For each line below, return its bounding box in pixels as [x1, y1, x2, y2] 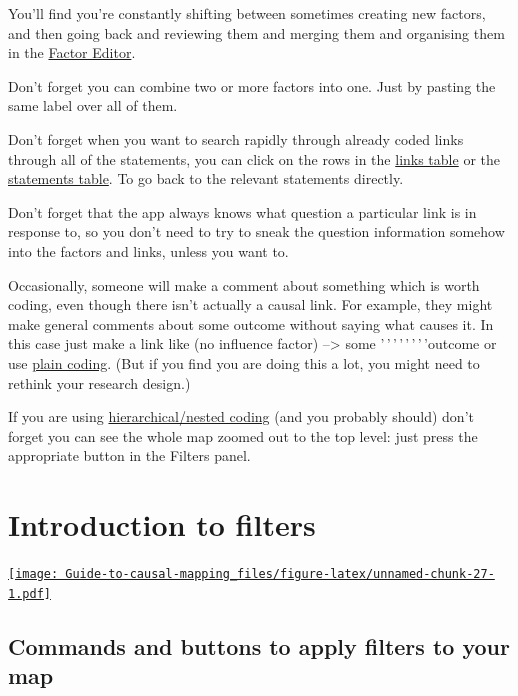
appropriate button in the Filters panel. [8, 445, 251, 466]
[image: [8, 567, 59, 581]
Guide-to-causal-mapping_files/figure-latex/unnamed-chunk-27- [65, 567, 495, 581]
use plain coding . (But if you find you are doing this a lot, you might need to [8, 352, 480, 373]
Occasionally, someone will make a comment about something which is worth [8, 274, 480, 295]
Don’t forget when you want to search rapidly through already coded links [8, 128, 464, 149]
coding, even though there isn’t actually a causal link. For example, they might [8, 294, 493, 315]
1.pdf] [8, 586, 51, 601]
